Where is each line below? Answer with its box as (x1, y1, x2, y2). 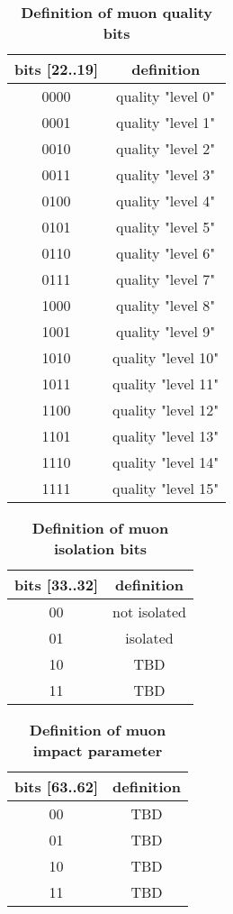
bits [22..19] (14, 59, 99, 79)
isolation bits (53, 538, 148, 559)
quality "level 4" (116, 190, 216, 211)
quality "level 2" (116, 138, 216, 159)
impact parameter (32, 740, 163, 761)
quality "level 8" (116, 295, 216, 315)
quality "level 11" (112, 373, 220, 394)
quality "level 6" (116, 242, 216, 263)
